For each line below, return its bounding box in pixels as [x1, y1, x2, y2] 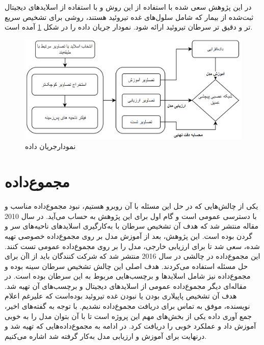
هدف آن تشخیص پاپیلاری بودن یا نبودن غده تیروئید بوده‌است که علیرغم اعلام [5, 290, 237, 301]
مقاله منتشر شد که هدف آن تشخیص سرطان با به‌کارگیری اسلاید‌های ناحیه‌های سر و [5, 220, 259, 231]
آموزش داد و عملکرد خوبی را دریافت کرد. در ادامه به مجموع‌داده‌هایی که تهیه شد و [5, 321, 256, 331]
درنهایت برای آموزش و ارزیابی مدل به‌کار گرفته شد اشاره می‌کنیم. [5, 330, 207, 341]
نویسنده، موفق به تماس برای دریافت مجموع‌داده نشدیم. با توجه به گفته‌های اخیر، [5, 301, 250, 311]
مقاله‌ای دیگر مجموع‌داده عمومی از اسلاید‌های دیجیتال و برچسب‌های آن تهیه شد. [5, 280, 247, 291]
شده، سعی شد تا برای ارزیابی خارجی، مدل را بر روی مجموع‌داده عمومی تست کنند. [5, 240, 260, 251]
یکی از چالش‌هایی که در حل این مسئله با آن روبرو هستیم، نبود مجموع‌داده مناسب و [5, 201, 258, 211]
